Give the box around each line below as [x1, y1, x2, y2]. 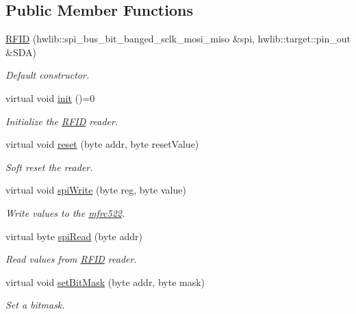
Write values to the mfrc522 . [5, 205, 125, 220]
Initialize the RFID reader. [5, 114, 118, 128]
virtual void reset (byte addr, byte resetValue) [5, 137, 199, 151]
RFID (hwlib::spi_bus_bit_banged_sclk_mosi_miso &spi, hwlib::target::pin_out [5, 31, 351, 46]
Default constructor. [5, 68, 90, 82]
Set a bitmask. [5, 298, 65, 312]
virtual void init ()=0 [5, 90, 95, 105]
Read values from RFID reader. [5, 252, 137, 266]
